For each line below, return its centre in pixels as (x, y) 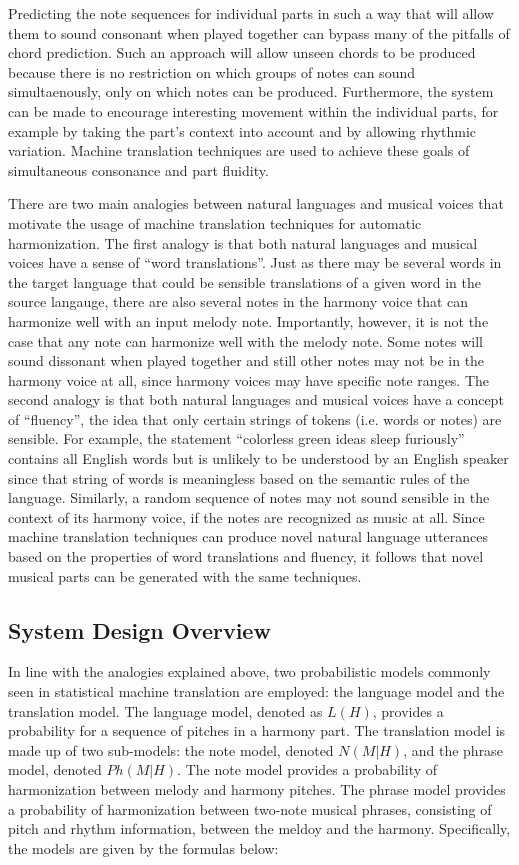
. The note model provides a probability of (307, 769)
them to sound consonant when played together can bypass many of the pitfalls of (259, 32)
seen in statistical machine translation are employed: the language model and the (256, 691)
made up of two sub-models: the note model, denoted (171, 749)
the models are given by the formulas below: (143, 847)
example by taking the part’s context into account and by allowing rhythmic (242, 130)
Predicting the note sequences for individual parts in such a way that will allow (251, 13)
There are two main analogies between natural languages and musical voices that (256, 203)
